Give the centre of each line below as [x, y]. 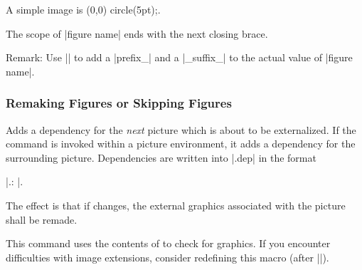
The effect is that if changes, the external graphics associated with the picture [176, 205]
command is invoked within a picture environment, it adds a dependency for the [181, 144]
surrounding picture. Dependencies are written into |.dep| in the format [161, 157]
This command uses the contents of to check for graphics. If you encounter [168, 243]
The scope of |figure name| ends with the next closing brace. [137, 33]
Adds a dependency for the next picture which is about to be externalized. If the [181, 129]
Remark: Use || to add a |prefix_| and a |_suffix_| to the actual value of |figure [179, 57]
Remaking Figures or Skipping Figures [119, 103]
